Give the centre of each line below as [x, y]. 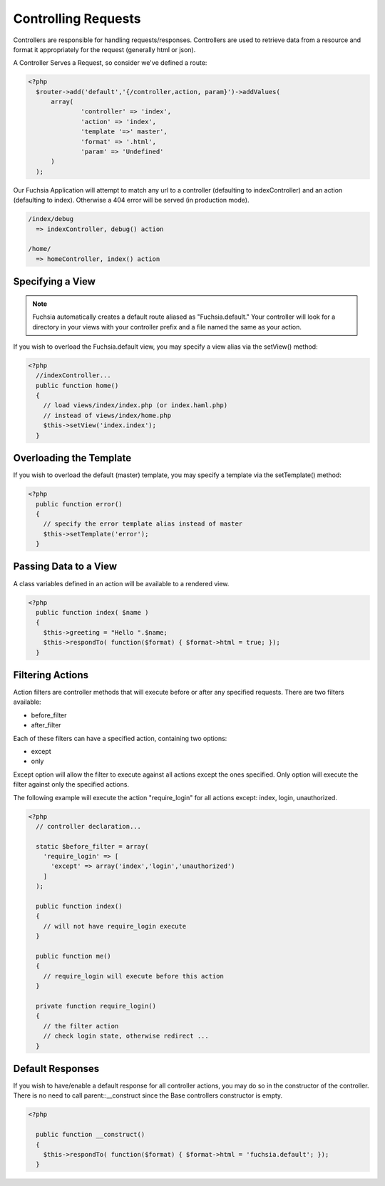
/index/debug [51, 219]
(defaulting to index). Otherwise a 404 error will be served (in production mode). [131, 200]
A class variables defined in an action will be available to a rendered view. [121, 583]
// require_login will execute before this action [133, 976]
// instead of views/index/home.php [107, 415]
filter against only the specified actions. [71, 784]
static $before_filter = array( [92, 846]
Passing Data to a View [65, 567]
